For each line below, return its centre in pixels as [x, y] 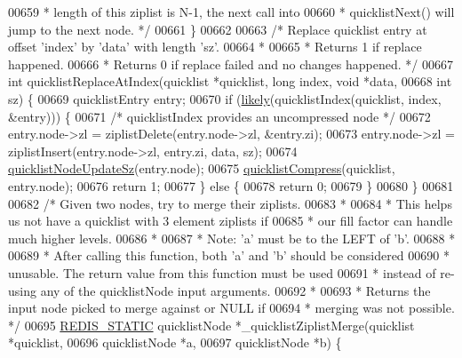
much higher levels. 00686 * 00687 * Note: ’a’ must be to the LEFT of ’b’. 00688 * [232, 238]
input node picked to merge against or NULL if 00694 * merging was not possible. [231, 308]
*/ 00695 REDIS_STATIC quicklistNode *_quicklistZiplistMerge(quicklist [211, 325]
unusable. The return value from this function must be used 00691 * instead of [222, 272]
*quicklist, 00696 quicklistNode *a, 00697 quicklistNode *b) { [175, 342]
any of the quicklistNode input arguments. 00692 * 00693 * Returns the [235, 290]
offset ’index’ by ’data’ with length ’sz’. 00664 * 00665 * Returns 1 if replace [215, 47]
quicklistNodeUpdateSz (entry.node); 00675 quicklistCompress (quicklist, [202, 168]
